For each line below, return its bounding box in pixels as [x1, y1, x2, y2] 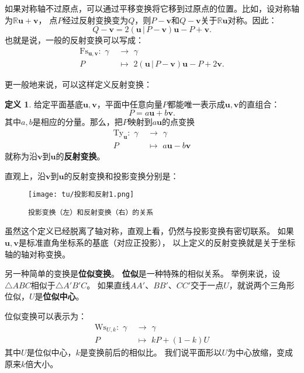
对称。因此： [227, 13, 277, 26]
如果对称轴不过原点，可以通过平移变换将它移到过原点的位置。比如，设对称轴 [5, 2, 299, 14]
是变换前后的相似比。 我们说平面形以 [80, 346, 222, 358]
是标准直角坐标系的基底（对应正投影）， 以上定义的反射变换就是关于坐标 [18, 236, 296, 249]
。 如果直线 [87, 278, 130, 291]
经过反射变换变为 [63, 13, 129, 26]
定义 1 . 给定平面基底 [5, 97, 83, 110]
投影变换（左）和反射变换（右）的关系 [28, 208, 154, 217]
